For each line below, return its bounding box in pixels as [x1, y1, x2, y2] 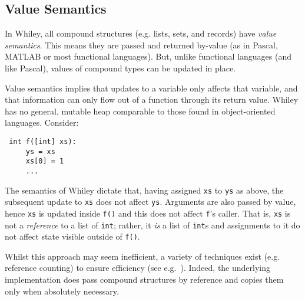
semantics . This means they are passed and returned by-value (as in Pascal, [5, 38, 278, 51]
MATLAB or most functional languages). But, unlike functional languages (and [5, 50, 292, 63]
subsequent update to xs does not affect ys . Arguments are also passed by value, [5, 195, 296, 208]
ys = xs [25, 147, 55, 156]
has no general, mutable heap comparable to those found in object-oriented [5, 104, 276, 117]
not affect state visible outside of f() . [5, 230, 140, 243]
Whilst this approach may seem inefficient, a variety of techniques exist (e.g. [5, 250, 280, 262]
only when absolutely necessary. [5, 284, 119, 297]
